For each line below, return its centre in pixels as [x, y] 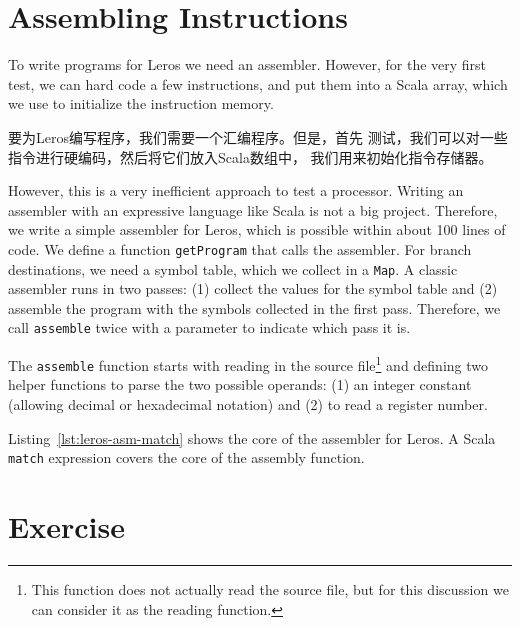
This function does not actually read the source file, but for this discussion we [270, 588]
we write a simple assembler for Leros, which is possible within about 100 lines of [257, 229]
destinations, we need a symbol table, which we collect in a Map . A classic [233, 268]
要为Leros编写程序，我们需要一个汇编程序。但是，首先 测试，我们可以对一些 [258, 136]
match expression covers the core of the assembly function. [186, 457]
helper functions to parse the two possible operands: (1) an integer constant [240, 384]
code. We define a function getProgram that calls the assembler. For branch [240, 248]
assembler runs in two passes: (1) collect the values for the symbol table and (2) [253, 288]
